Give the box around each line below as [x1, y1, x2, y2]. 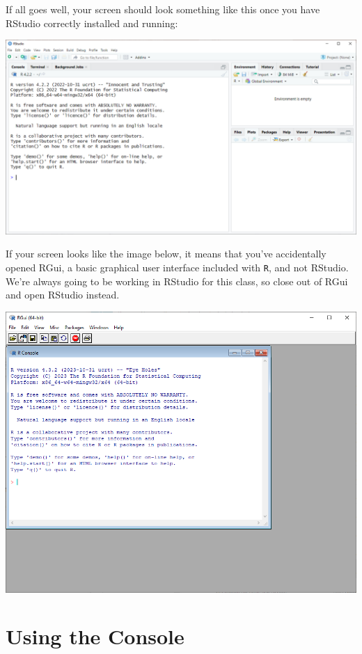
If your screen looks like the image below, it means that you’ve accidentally [6, 246, 326, 261]
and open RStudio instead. [6, 287, 120, 302]
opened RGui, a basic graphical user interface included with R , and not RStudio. [6, 260, 349, 274]
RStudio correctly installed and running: [6, 15, 178, 30]
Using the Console [6, 622, 184, 651]
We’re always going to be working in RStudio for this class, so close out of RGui [6, 273, 348, 288]
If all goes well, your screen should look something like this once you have [6, 2, 320, 16]
